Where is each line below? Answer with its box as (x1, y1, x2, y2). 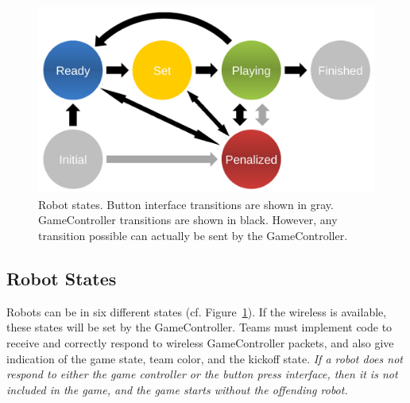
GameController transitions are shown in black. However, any (38, 211, 338, 228)
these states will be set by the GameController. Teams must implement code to (6, 319, 393, 335)
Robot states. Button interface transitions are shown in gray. (38, 196, 334, 212)
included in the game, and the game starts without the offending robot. (6, 381, 348, 397)
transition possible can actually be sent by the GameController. (38, 227, 348, 243)
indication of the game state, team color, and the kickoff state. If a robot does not (6, 350, 403, 366)
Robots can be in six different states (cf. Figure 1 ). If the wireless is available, (6, 303, 387, 320)
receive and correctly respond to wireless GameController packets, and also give (6, 334, 394, 351)
